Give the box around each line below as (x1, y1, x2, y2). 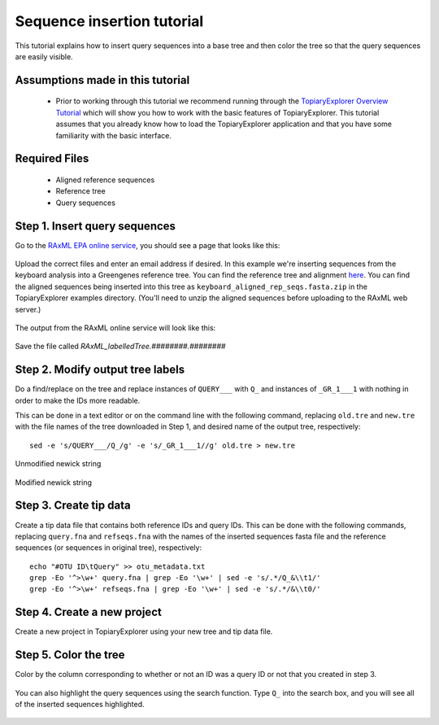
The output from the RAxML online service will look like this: (15, 322, 216, 333)
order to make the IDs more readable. (15, 395, 141, 405)
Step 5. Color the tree (15, 648, 125, 662)
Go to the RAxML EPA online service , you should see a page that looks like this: (15, 240, 280, 250)
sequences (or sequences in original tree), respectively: (15, 543, 202, 552)
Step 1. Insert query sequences (15, 219, 176, 233)
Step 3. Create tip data (15, 499, 131, 513)
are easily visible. (15, 51, 73, 61)
